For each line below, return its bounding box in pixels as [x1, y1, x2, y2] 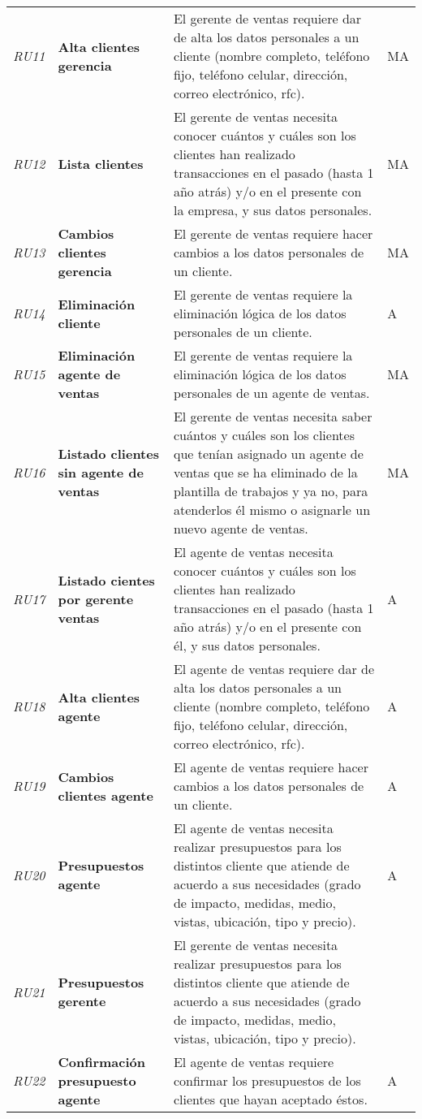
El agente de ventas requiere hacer [173, 758, 368, 776]
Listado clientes [58, 444, 159, 463]
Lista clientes [58, 153, 144, 173]
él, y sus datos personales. [173, 636, 321, 655]
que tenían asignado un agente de [173, 444, 364, 463]
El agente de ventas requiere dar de [173, 659, 375, 678]
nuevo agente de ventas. [173, 519, 308, 538]
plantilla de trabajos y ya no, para [173, 482, 368, 500]
